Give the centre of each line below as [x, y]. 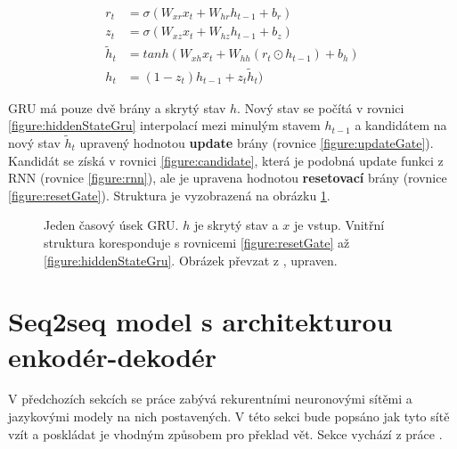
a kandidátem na [401, 125]
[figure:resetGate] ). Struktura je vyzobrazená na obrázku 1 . [169, 195]
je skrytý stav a [236, 225]
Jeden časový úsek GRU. [111, 225]
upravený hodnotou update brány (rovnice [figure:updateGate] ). [257, 142]
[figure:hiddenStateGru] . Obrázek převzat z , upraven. [191, 260]
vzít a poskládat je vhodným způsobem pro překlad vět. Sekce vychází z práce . [225, 433]
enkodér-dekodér [113, 356]
